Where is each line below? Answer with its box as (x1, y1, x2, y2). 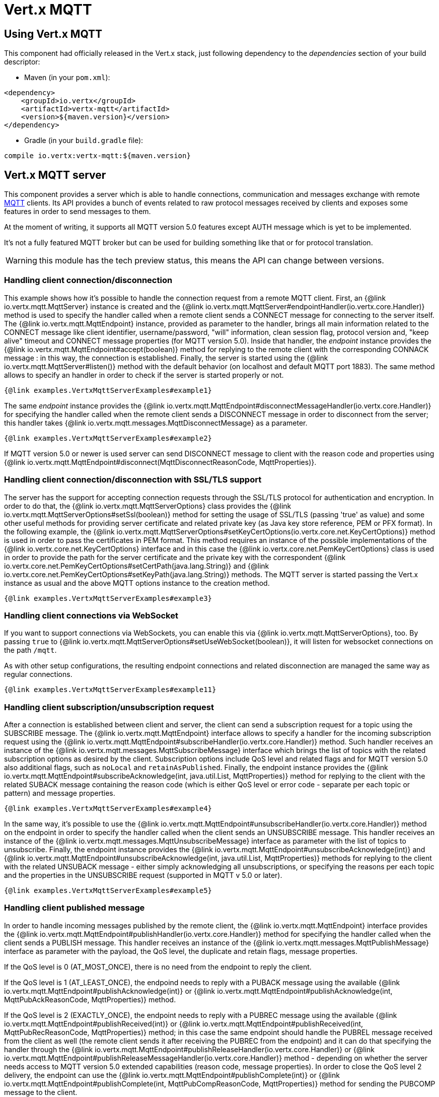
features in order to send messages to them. (4, 207, 151, 216)
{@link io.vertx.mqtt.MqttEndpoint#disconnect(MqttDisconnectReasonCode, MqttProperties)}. (4, 457, 317, 466)
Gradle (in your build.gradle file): (24, 136, 143, 145)
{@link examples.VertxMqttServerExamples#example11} (4, 685, 216, 694)
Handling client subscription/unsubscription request (4, 702, 214, 712)
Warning (6, 255, 37, 266)
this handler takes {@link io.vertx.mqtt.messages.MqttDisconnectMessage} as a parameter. (4, 418, 308, 427)
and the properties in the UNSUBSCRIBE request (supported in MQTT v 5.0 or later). (4, 871, 282, 880)
